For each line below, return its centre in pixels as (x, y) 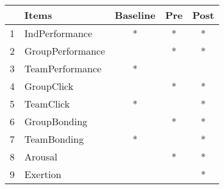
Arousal (41, 156)
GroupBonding (56, 121)
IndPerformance (59, 33)
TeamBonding (54, 139)
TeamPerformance (63, 68)
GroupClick (49, 86)
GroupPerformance (65, 51)
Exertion (43, 174)
